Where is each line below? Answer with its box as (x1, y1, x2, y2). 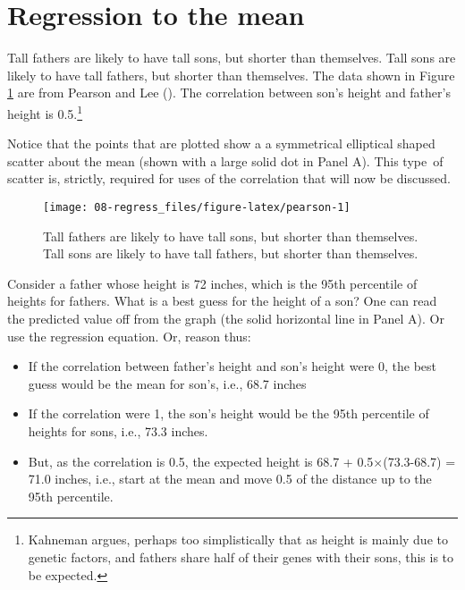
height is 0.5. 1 (7, 101, 83, 122)
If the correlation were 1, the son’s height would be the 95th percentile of (28, 404, 429, 423)
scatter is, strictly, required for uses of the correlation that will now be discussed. (7, 169, 451, 188)
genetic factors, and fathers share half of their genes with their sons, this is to (28, 547, 454, 566)
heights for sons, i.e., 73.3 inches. (28, 421, 208, 440)
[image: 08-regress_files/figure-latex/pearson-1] (43, 200, 351, 214)
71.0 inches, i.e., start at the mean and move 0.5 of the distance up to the (28, 469, 432, 488)
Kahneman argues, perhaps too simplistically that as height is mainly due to (28, 530, 448, 549)
